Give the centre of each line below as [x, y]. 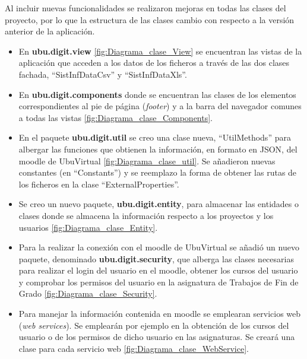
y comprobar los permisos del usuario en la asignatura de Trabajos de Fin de [159, 282]
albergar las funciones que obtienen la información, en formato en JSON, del [158, 149]
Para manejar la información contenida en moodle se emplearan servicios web [160, 314]
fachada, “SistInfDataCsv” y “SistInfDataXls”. [103, 74]
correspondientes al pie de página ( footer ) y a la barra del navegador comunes [160, 106]
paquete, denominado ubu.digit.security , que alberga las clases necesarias [156, 258]
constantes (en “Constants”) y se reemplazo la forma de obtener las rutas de [158, 172]
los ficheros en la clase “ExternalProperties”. [99, 184]
